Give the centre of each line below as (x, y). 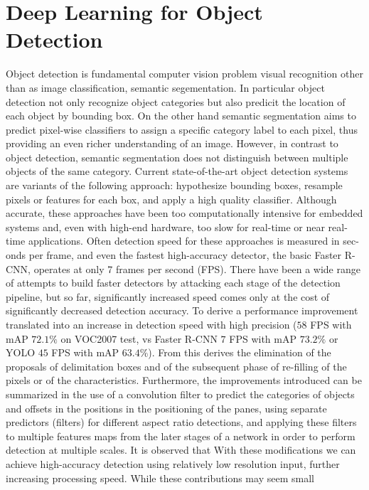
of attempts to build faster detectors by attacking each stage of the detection (173, 283)
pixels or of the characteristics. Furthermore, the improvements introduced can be (184, 380)
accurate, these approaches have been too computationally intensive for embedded (184, 213)
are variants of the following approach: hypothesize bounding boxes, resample (174, 185)
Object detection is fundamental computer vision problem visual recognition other (184, 74)
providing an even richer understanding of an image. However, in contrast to (172, 143)
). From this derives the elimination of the (240, 352)
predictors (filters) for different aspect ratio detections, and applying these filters (181, 422)
